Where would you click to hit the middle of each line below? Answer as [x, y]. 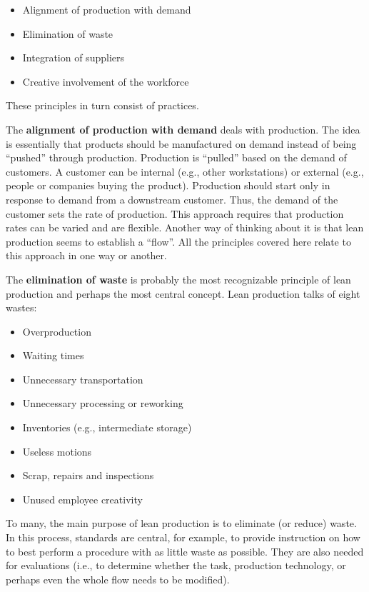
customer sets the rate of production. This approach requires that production [175, 213]
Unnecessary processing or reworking [103, 403]
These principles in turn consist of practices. [102, 105]
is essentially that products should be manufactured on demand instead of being [181, 143]
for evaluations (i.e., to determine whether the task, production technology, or [176, 565]
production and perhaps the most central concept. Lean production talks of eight [183, 293]
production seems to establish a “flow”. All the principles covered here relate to [178, 241]
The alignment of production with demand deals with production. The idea [183, 129]
